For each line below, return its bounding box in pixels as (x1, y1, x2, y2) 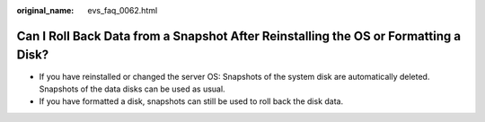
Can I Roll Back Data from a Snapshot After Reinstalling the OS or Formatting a (16, 28, 462, 44)
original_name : (16, 5, 75, 15)
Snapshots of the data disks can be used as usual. (39, 83, 225, 94)
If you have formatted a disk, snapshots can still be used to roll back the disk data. (39, 96, 344, 107)
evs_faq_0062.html (87, 5, 158, 15)
